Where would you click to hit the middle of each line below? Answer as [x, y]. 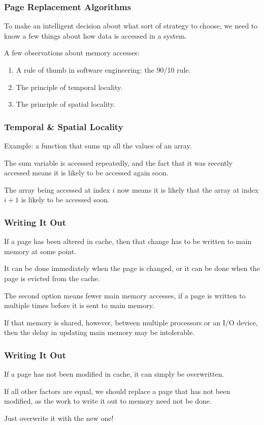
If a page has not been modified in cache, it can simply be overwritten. [114, 374]
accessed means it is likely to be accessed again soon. [86, 173]
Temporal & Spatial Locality [64, 126]
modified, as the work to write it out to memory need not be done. [108, 401]
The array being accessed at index [57, 189]
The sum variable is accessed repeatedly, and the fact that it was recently [119, 162]
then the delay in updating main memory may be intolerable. [99, 332]
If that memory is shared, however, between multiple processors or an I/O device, [131, 322]
